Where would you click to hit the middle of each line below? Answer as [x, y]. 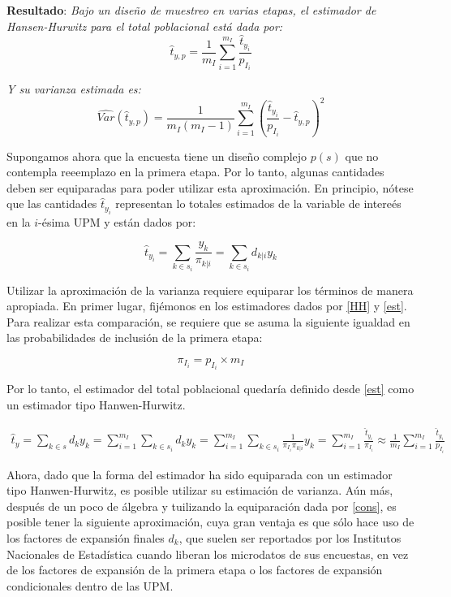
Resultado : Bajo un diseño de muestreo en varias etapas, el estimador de [191, 10]
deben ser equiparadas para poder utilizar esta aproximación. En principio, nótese [210, 187]
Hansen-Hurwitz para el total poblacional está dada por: [145, 26]
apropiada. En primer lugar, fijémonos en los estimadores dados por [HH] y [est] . [207, 306]
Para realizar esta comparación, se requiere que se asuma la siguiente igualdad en [208, 321]
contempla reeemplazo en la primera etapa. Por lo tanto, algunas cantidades [195, 172]
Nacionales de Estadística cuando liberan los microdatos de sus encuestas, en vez [208, 554]
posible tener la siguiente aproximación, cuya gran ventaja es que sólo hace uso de [210, 522]
